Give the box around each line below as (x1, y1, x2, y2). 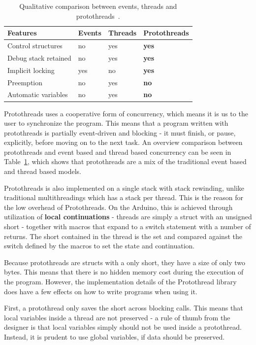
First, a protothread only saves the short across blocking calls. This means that (4, 303, 243, 313)
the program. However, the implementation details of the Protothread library (4, 276, 237, 286)
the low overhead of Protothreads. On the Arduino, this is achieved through (4, 202, 233, 212)
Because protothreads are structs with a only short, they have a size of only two (4, 257, 246, 267)
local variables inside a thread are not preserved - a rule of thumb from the (4, 312, 230, 322)
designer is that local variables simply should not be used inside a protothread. (4, 322, 242, 332)
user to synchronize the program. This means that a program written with (4, 118, 228, 128)
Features (7, 28, 37, 38)
